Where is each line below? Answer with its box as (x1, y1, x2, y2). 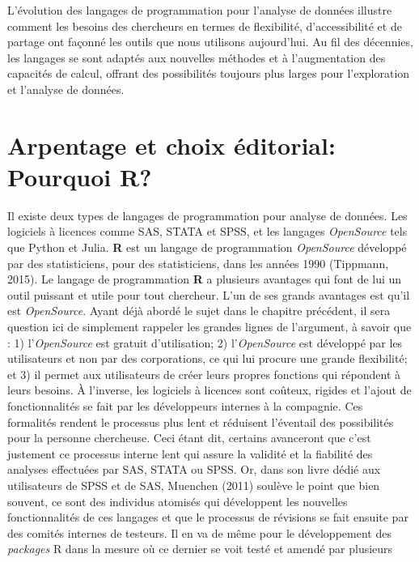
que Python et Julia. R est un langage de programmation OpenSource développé (7, 239, 407, 256)
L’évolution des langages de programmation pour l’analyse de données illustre (7, 2, 392, 18)
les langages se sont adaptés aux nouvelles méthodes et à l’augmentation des (7, 49, 386, 66)
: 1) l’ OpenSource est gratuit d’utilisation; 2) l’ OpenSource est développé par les (7, 334, 403, 351)
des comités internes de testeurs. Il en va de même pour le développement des (7, 524, 391, 541)
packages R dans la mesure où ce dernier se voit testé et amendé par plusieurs (7, 540, 393, 557)
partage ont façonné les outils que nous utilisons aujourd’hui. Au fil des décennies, (7, 33, 413, 50)
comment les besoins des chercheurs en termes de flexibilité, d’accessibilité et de (7, 17, 402, 34)
